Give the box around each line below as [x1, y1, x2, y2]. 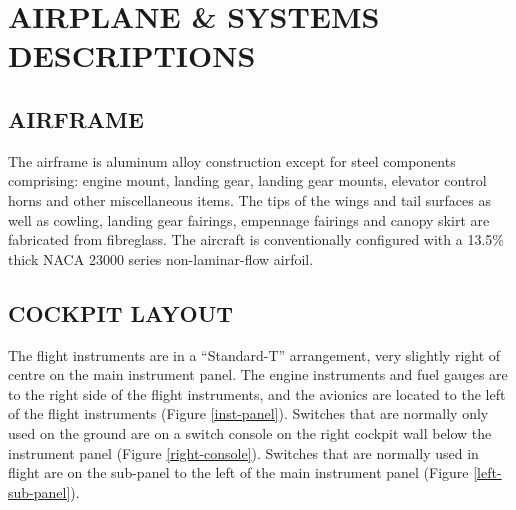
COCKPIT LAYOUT [8, 297, 234, 328]
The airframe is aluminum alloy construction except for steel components [8, 150, 456, 171]
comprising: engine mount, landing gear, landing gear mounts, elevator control [8, 170, 487, 191]
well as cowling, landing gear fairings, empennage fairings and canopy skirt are [8, 209, 490, 230]
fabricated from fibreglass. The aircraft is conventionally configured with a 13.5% [8, 229, 504, 250]
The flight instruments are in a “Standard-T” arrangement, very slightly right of [8, 344, 501, 365]
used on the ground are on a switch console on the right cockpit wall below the [8, 422, 492, 443]
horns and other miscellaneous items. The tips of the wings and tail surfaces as [8, 189, 491, 210]
